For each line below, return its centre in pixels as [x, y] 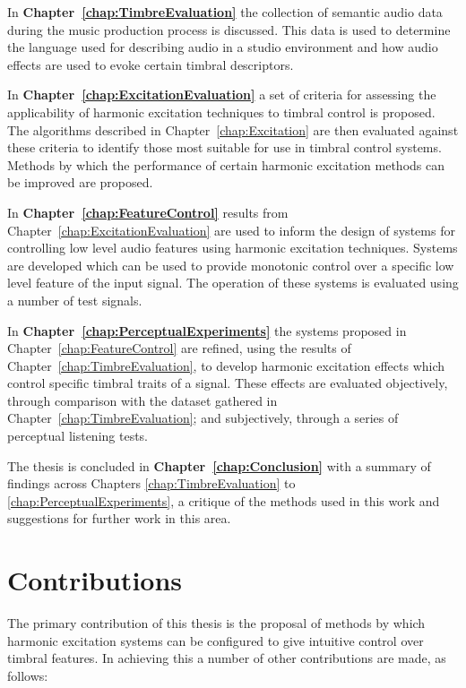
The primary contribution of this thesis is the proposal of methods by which [216, 623]
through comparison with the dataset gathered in [142, 400]
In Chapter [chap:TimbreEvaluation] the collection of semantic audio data [225, 12]
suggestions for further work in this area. [119, 518]
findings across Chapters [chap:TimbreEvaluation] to [151, 483]
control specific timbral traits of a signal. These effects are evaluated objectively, [228, 383]
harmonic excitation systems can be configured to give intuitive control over [216, 640]
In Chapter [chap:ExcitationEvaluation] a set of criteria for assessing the [222, 95]
